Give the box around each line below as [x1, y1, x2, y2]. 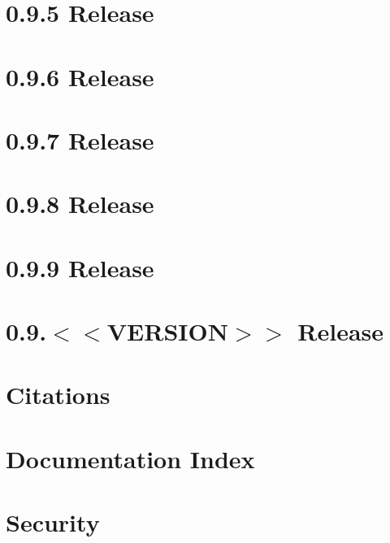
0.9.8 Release [6, 187, 154, 220]
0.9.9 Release [6, 250, 154, 284]
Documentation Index [6, 441, 255, 475]
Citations [6, 378, 110, 411]
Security [6, 506, 100, 539]
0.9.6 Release [6, 59, 154, 93]
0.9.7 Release [6, 123, 154, 156]
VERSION [106, 315, 228, 348]
